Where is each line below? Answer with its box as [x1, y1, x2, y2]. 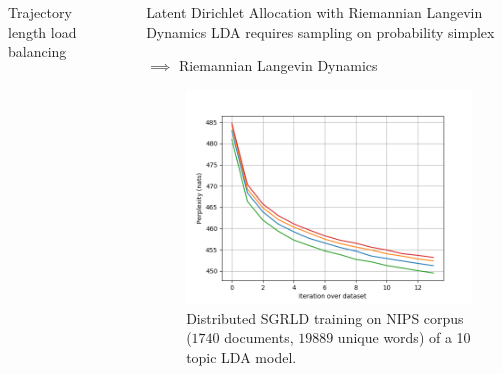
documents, [224, 327, 294, 348]
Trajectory [8, 2, 72, 22]
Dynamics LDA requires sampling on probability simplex [146, 21, 495, 42]
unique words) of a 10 [337, 327, 471, 348]
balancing [8, 41, 67, 62]
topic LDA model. [186, 346, 297, 367]
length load [8, 21, 77, 42]
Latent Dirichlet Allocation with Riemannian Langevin [146, 2, 483, 22]
